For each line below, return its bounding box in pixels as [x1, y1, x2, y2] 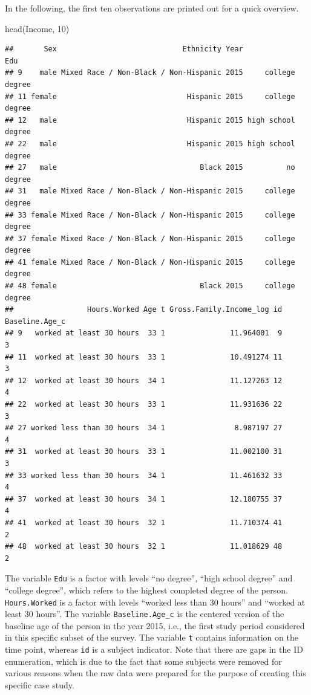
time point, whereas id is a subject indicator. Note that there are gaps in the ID [5, 643, 303, 656]
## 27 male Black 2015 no [5, 163, 295, 172]
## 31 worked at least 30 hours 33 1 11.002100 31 [5, 447, 283, 456]
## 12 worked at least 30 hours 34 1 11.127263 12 [5, 376, 283, 385]
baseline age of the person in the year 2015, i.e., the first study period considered [5, 619, 305, 632]
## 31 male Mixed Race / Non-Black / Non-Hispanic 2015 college [5, 187, 295, 196]
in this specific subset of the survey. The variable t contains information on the [5, 631, 298, 644]
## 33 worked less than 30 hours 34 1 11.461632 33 [5, 471, 283, 480]
